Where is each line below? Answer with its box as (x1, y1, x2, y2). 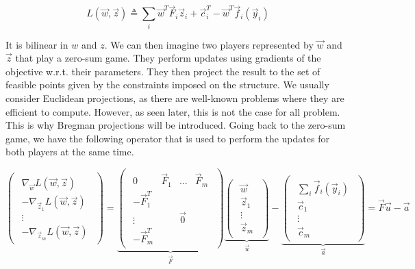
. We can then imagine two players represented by (104, 37, 314, 51)
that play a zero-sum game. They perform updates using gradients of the (15, 51, 321, 65)
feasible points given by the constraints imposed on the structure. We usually (5, 77, 329, 92)
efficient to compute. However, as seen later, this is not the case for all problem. (5, 104, 340, 118)
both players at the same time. (5, 144, 134, 159)
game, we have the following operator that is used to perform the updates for (5, 131, 329, 145)
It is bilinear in (5, 37, 68, 51)
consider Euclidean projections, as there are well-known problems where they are (5, 90, 344, 105)
